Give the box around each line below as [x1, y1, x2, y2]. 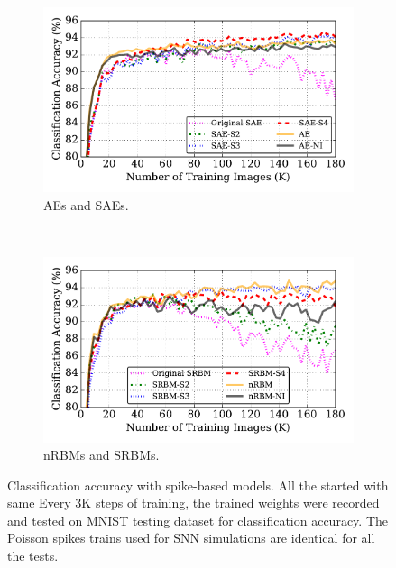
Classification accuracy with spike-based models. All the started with [7, 475, 389, 494]
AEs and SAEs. [43, 195, 129, 214]
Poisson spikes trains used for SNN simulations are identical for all [7, 528, 375, 547]
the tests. [7, 546, 59, 565]
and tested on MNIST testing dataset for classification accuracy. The [7, 510, 389, 529]
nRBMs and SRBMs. [43, 445, 160, 464]
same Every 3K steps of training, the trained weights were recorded [7, 493, 380, 512]
